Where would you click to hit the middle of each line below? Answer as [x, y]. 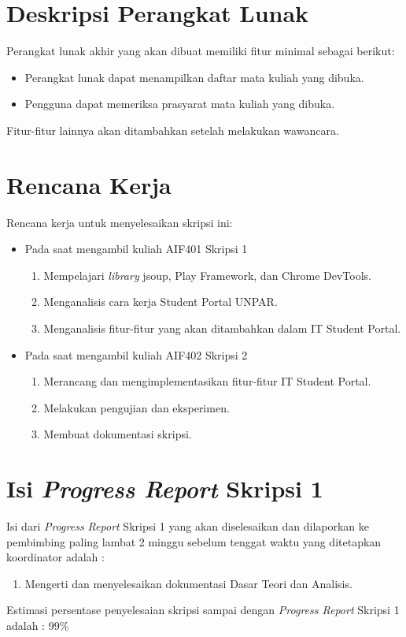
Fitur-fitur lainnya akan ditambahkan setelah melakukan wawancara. [173, 130]
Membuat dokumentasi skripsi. [118, 434]
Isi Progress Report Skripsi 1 [165, 489]
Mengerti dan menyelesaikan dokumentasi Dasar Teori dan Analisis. [188, 583]
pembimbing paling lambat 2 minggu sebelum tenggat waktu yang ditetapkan [194, 541]
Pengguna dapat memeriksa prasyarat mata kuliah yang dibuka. [180, 104]
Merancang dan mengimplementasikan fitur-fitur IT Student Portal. [207, 381]
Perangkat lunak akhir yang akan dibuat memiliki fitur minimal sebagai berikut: [201, 51]
